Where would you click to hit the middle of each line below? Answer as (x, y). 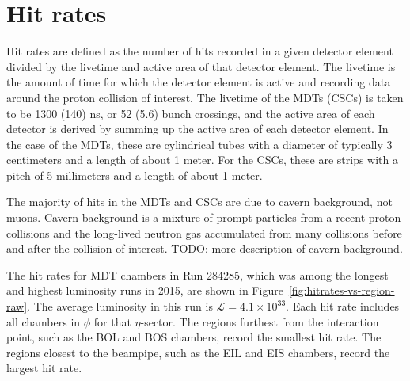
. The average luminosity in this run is (120, 306)
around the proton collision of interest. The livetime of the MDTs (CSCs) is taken (205, 97)
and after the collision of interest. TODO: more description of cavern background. (205, 248)
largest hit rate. (44, 368)
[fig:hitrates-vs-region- (342, 290)
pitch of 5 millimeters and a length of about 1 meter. (135, 175)
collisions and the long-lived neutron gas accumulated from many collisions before (204, 232)
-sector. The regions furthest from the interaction (260, 321)
